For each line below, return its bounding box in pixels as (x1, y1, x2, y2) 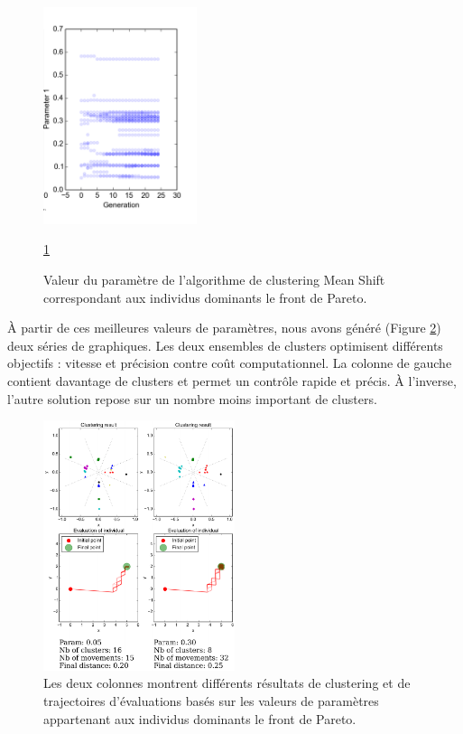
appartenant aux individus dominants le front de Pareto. (43, 709, 357, 728)
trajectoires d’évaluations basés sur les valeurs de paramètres (43, 691, 379, 710)
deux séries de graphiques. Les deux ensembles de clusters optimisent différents (7, 335, 443, 354)
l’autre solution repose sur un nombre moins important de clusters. (7, 389, 377, 408)
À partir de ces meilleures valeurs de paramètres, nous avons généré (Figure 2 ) (7, 318, 441, 337)
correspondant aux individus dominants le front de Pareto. (43, 287, 367, 306)
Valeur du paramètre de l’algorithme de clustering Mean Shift (43, 270, 385, 289)
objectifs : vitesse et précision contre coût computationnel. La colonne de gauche (7, 353, 452, 372)
